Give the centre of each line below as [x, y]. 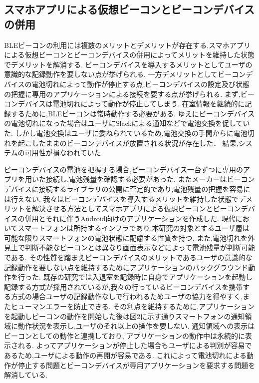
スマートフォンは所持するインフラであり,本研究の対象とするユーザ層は [133, 228]
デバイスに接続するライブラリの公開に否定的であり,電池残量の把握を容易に [127, 189]
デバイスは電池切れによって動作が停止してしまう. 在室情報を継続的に [131, 104]
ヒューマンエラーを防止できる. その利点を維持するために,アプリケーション [132, 306]
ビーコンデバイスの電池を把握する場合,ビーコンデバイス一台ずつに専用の [124, 169]
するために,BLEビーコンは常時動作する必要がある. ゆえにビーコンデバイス [133, 113]
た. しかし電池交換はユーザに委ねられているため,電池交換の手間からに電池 [126, 133]
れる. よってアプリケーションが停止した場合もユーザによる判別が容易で [135, 345]
